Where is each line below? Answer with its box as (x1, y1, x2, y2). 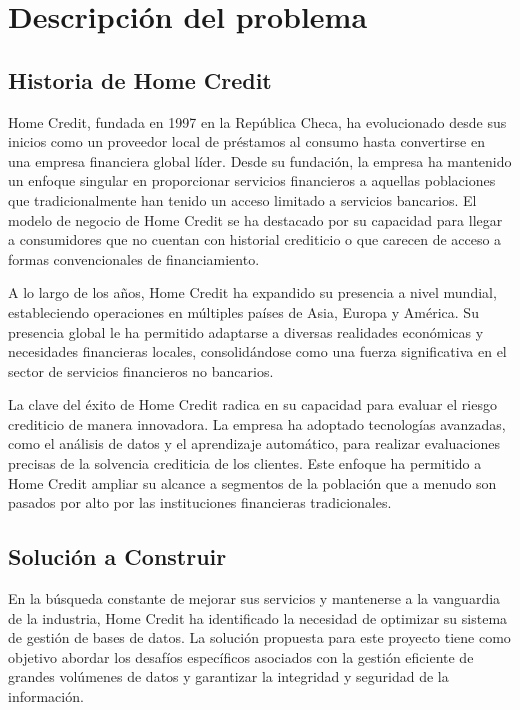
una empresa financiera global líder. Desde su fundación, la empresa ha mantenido (8, 150, 512, 171)
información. (8, 686, 84, 707)
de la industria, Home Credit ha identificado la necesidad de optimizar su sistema (8, 607, 508, 628)
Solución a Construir (8, 541, 227, 572)
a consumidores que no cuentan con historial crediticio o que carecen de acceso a (8, 229, 502, 250)
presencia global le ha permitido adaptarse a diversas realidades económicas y (8, 321, 484, 342)
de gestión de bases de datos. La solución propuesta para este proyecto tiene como (8, 627, 511, 648)
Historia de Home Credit (8, 64, 272, 95)
